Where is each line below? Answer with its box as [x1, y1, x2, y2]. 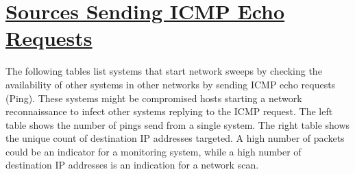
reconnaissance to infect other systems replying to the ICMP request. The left [5, 104, 333, 119]
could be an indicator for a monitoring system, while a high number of [5, 144, 302, 158]
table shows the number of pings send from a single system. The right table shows [5, 117, 350, 132]
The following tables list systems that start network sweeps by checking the [5, 64, 322, 78]
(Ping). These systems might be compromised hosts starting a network [5, 90, 302, 105]
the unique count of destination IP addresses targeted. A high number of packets [5, 131, 345, 145]
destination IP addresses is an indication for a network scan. [5, 158, 259, 172]
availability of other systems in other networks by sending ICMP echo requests [5, 77, 336, 91]
